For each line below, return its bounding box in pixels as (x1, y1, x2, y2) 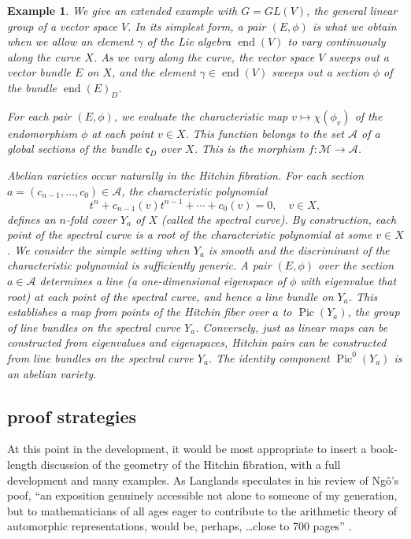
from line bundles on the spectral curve (7, 349, 194, 366)
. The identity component (208, 349, 330, 366)
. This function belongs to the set (185, 125, 344, 141)
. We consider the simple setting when (7, 241, 190, 258)
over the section (317, 257, 394, 273)
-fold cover (65, 210, 117, 227)
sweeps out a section (272, 64, 369, 80)
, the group (347, 303, 400, 320)
